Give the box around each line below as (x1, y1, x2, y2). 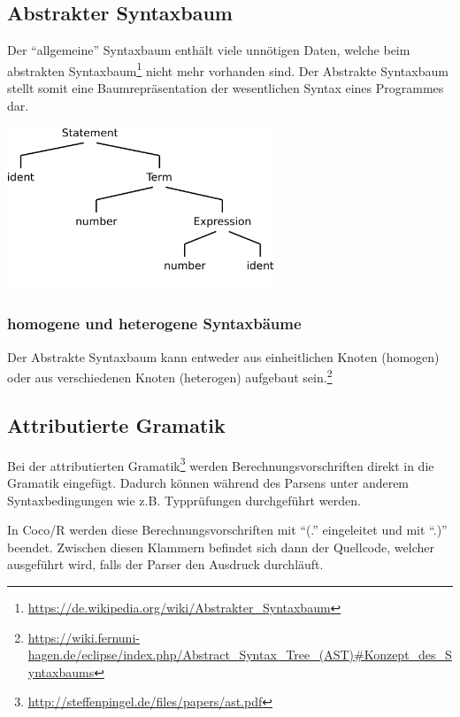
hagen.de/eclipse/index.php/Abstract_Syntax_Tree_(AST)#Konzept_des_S (27, 645, 452, 664)
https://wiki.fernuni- (27, 628, 140, 646)
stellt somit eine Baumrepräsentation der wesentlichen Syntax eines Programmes (7, 79, 444, 97)
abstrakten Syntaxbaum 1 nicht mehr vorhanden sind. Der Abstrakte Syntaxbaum (7, 58, 448, 80)
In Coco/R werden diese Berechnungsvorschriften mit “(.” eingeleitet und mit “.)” (7, 520, 448, 539)
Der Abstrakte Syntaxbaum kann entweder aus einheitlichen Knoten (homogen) (7, 347, 440, 366)
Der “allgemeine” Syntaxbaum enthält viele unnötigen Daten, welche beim (7, 41, 410, 59)
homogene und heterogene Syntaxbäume (7, 312, 302, 335)
